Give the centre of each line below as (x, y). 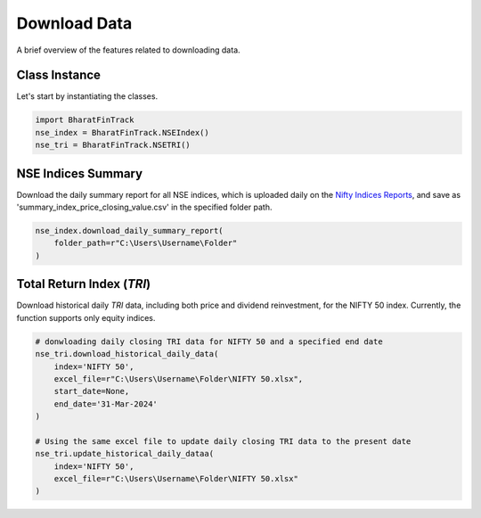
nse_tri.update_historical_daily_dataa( (124, 454)
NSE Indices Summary (79, 173)
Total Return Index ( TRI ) (84, 284)
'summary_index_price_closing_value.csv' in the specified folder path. (144, 207)
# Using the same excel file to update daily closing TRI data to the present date (223, 441)
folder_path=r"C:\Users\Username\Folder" (146, 243)
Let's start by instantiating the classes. (87, 96)
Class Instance (59, 75)
